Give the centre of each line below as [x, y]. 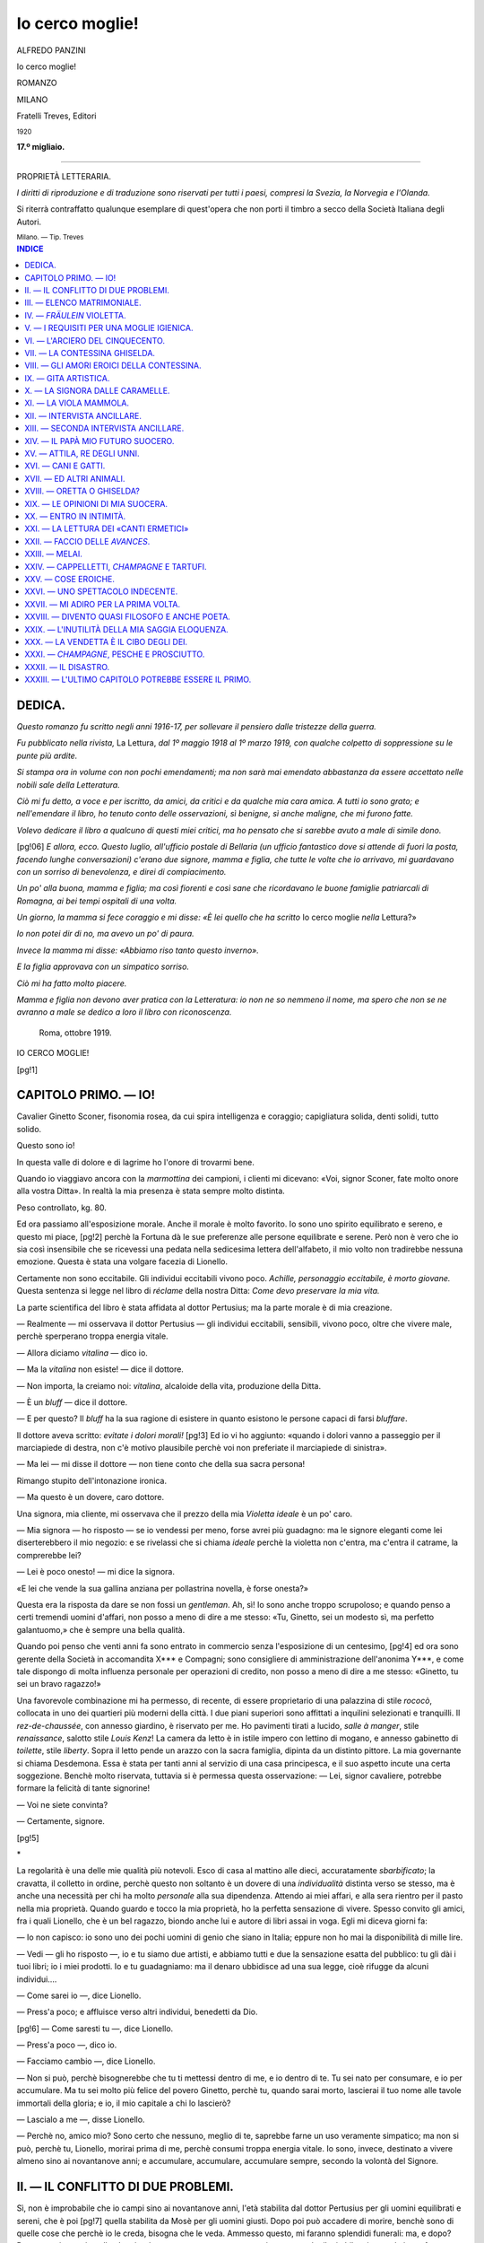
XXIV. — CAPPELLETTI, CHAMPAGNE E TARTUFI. [116, 566]
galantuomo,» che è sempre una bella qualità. [101, 1629]
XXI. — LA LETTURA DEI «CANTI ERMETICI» [107, 528]
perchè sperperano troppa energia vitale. [93, 1336]
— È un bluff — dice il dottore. [72, 1402]
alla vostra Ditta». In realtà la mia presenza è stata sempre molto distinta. [151, 1191]
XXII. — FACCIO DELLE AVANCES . [87, 541]
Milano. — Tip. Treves [50, 238]
